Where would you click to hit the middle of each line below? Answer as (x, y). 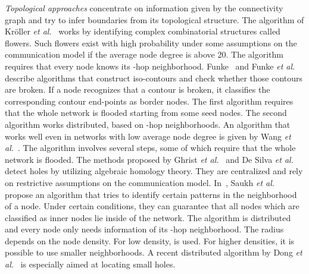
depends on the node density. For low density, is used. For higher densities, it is (150, 240)
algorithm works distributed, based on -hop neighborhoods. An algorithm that (148, 124)
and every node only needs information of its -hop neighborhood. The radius (144, 229)
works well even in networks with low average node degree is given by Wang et (148, 136)
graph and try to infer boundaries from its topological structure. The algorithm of (154, 19)
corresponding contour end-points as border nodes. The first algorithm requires (149, 101)
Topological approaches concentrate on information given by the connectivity (144, 8)
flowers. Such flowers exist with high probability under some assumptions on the (151, 42)
